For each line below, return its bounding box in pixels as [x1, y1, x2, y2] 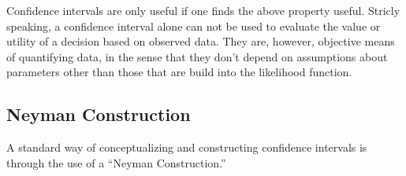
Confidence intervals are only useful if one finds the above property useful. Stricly [6, 2, 400, 18]
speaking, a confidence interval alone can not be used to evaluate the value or [6, 17, 381, 34]
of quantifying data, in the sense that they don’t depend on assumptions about [6, 48, 388, 64]
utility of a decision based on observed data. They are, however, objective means [6, 33, 395, 49]
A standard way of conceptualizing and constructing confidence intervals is [6, 139, 367, 156]
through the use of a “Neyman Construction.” [6, 154, 226, 170]
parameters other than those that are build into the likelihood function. [6, 64, 352, 80]
